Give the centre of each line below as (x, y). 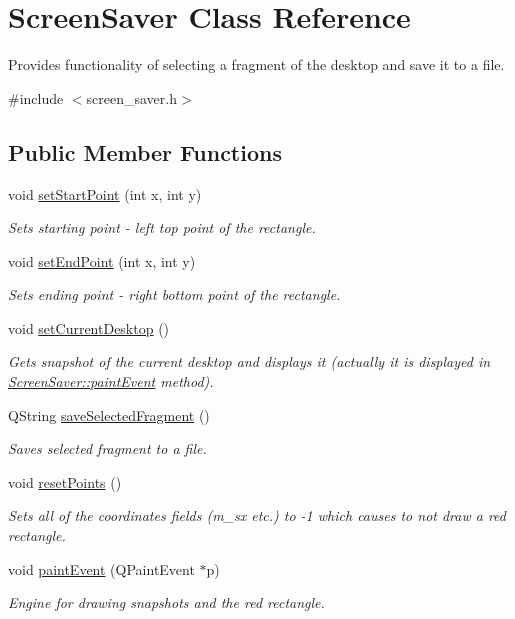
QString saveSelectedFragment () (109, 414)
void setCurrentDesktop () (89, 327)
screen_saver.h (132, 97)
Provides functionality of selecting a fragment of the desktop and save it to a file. (256, 64)
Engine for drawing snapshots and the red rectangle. (166, 602)
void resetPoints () (65, 481)
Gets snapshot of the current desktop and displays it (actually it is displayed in (249, 361)
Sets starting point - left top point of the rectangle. (162, 227)
